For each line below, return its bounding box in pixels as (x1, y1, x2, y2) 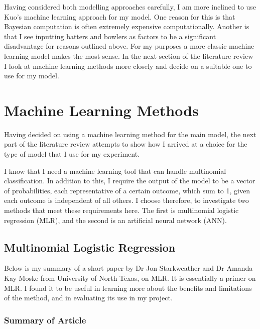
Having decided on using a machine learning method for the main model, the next (4, 129, 256, 139)
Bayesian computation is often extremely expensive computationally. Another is (4, 21, 249, 32)
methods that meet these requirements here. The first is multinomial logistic (4, 205, 239, 215)
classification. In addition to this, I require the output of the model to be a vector (4, 175, 255, 186)
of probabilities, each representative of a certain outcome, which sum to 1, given (4, 185, 250, 195)
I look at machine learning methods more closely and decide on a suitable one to (4, 60, 252, 71)
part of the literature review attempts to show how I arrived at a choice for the (4, 139, 247, 149)
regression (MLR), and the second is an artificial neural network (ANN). (4, 214, 227, 225)
